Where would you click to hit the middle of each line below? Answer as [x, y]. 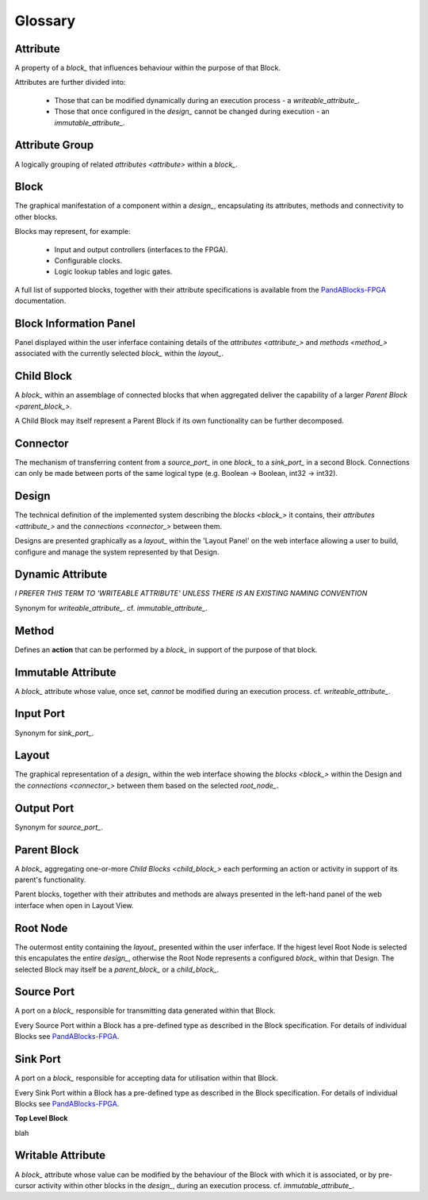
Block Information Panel [75, 323]
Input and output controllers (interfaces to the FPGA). [141, 249]
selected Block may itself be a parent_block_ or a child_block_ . [117, 969]
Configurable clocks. [88, 261]
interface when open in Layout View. [74, 905]
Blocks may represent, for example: [73, 232]
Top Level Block [41, 1118]
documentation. [40, 301]
